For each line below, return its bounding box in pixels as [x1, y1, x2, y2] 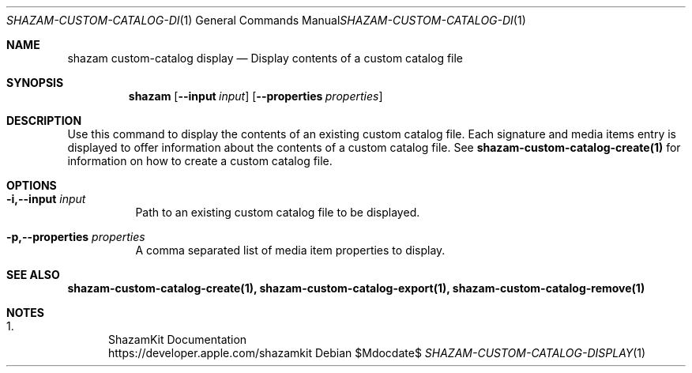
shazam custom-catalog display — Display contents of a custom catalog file [67, 51, 464, 65]
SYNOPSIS [6, 76, 64, 89]
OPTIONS [6, 179, 57, 192]
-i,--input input [6, 192, 86, 205]
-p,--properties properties [6, 230, 145, 243]
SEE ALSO [6, 268, 60, 281]
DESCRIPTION [6, 114, 82, 127]
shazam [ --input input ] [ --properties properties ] [128, 89, 383, 103]
